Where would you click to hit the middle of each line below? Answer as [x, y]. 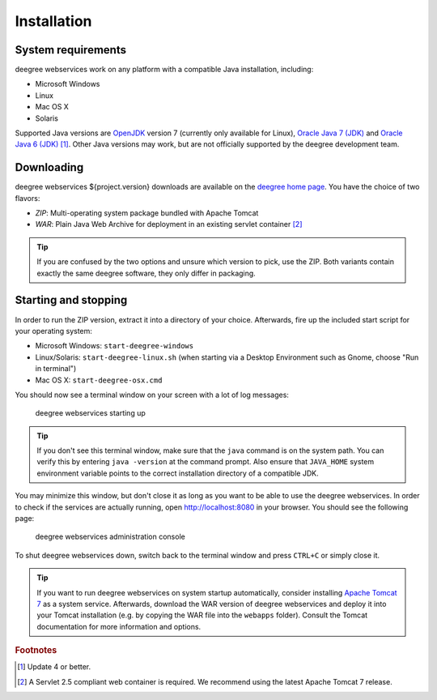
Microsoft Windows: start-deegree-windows [115, 346]
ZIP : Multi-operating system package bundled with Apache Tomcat [147, 213]
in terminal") [56, 369]
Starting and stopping [71, 300]
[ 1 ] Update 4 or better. [54, 667]
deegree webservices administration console [110, 537]
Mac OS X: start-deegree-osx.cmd [99, 380]
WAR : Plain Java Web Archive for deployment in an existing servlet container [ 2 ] [169, 224]
